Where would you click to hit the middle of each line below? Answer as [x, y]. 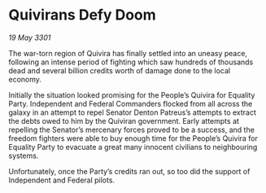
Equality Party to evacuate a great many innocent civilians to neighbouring [133, 147]
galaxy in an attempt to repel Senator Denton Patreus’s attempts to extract [132, 112]
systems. [24, 156]
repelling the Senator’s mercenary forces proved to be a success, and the [131, 129]
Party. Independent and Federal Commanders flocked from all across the [131, 103]
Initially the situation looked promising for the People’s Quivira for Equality [132, 94]
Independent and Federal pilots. [62, 180]
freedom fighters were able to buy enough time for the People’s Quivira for [133, 138]
